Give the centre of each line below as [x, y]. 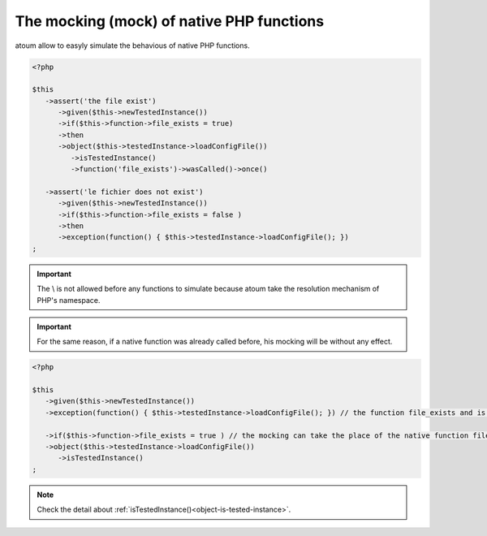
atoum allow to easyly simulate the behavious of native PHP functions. [133, 45]
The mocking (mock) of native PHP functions [170, 21]
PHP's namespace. [69, 300]
